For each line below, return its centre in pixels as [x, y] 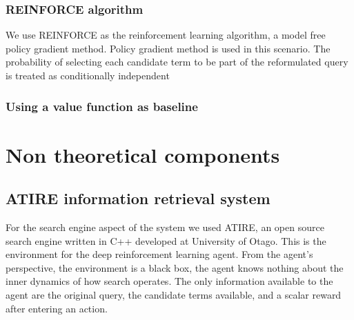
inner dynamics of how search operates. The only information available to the [169, 281]
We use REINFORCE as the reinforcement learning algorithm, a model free [166, 35]
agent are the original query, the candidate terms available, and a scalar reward [174, 294]
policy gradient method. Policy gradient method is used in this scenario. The [168, 48]
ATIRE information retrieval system [138, 198]
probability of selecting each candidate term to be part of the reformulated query [177, 62]
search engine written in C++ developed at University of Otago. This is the [166, 240]
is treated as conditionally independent [88, 75]
